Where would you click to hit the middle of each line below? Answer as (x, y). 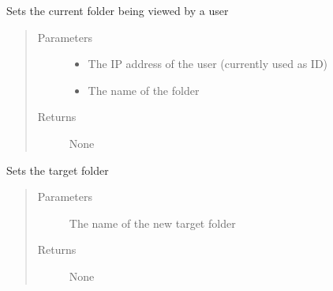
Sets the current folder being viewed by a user (118, 10)
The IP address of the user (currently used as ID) (208, 64)
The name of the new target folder (152, 223)
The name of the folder (144, 90)
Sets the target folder (58, 170)
